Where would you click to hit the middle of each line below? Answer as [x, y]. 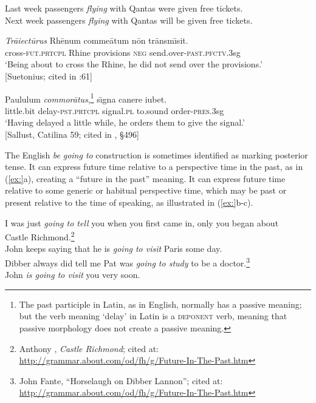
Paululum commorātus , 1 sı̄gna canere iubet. [86, 98]
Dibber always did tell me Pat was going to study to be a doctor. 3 [128, 262]
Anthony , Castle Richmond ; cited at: [89, 348]
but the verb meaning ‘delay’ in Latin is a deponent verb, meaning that [153, 316]
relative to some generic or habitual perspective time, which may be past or [146, 190]
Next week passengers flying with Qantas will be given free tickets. [129, 20]
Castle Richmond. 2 [40, 236]
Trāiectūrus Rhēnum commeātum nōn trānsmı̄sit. [97, 40]
